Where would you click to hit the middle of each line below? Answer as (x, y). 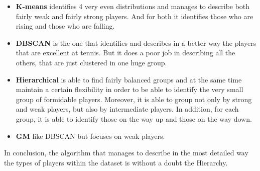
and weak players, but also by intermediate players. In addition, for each (127, 109)
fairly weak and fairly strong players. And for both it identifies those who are (135, 16)
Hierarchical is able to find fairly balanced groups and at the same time (129, 79)
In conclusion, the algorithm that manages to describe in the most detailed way (126, 153)
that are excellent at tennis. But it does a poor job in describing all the (125, 53)
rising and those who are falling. (65, 26)
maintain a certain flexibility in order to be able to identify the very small (129, 89)
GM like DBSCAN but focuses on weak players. (90, 136)
